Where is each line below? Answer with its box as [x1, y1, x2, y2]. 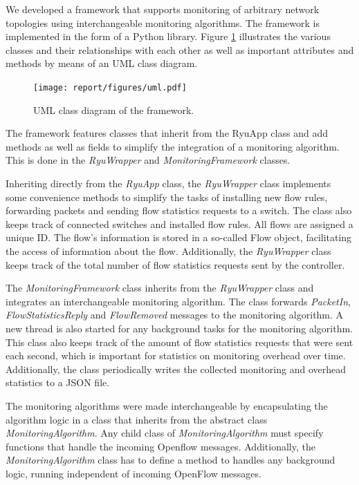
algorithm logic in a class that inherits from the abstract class [6, 412, 268, 426]
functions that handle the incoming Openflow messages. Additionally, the [6, 439, 315, 453]
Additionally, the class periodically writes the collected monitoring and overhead [6, 361, 346, 376]
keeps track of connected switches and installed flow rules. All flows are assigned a [6, 216, 353, 231]
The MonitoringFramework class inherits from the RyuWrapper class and [6, 280, 314, 295]
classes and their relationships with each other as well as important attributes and [6, 42, 354, 57]
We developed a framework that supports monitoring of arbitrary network [6, 2, 320, 16]
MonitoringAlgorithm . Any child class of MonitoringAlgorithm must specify [6, 426, 324, 440]
